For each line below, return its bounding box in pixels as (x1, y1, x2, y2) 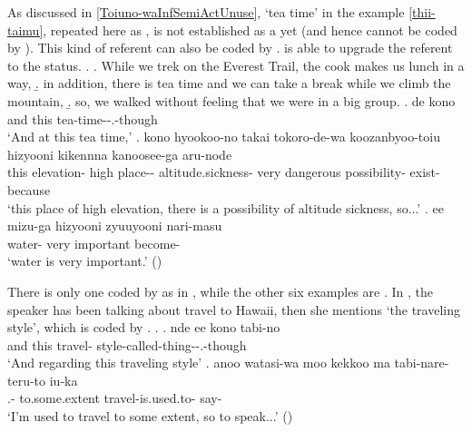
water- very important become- (7, 233, 181, 252)
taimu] (7, 20, 44, 39)
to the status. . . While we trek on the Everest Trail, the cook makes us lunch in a (7, 55, 465, 74)
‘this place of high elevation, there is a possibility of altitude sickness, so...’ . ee (7, 198, 444, 217)
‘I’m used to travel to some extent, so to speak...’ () (7, 407, 293, 426)
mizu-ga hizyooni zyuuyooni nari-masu (7, 216, 222, 235)
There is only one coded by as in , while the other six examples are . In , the (7, 281, 433, 300)
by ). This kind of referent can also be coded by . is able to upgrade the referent (7, 38, 453, 57)
